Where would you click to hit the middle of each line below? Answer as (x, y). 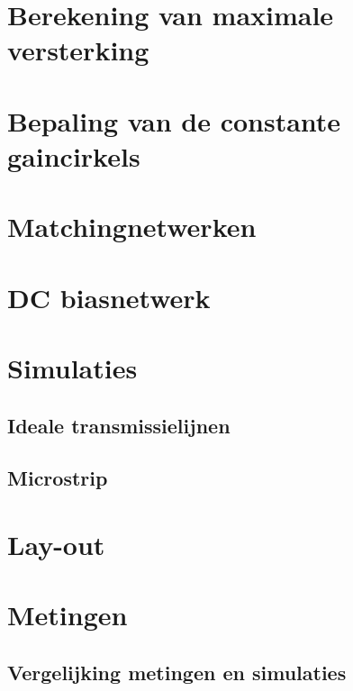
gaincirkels (74, 155)
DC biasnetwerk (109, 297)
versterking (78, 50)
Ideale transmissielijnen (119, 425)
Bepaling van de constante (174, 120)
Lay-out (56, 544)
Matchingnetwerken (132, 227)
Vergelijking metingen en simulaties (177, 672)
